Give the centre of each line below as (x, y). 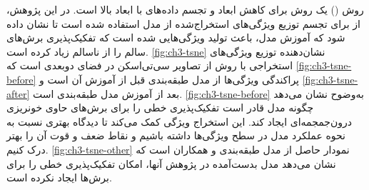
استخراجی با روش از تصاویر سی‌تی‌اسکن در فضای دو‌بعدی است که (150, 65)
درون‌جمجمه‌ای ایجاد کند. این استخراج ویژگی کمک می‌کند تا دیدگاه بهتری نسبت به (179, 121)
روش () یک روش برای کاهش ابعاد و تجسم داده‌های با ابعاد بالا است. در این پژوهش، (185, 9)
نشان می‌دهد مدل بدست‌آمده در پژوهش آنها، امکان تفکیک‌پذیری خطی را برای (171, 163)
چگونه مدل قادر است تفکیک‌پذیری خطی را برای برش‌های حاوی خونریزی (160, 107)
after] (18, 93)
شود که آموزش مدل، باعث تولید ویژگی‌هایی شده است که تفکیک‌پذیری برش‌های (176, 37)
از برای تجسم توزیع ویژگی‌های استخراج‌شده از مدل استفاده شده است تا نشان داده (183, 23)
